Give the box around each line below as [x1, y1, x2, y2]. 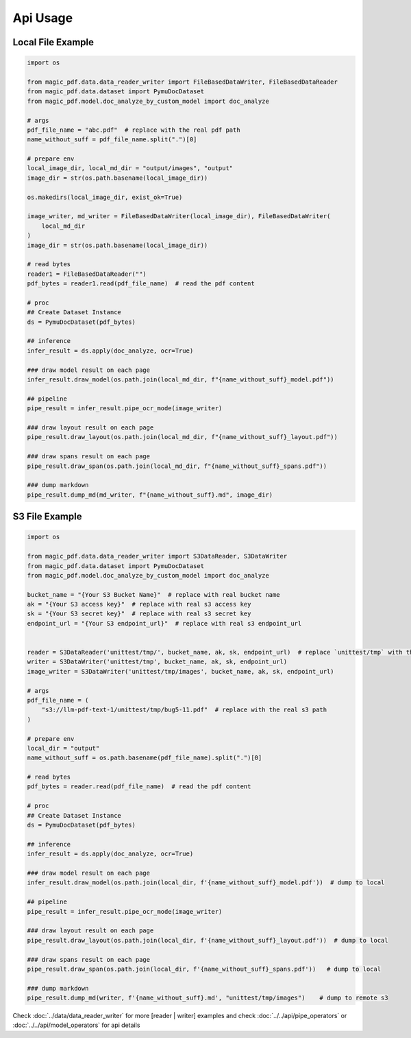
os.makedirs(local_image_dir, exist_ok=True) [27, 193, 183, 201]
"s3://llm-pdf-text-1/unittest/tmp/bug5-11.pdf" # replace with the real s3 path [41, 706, 327, 713]
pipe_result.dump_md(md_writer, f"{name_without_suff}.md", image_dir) [27, 491, 273, 499]
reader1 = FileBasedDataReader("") [27, 270, 147, 278]
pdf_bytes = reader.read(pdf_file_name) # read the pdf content [27, 783, 251, 790]
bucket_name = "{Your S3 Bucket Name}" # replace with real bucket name [27, 591, 280, 598]
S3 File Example [12, 511, 82, 523]
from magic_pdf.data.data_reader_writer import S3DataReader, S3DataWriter [27, 552, 288, 561]
